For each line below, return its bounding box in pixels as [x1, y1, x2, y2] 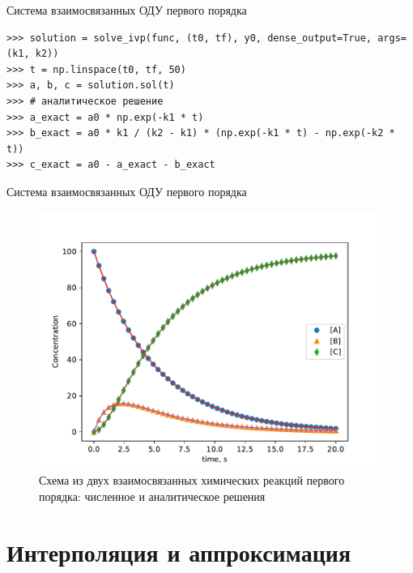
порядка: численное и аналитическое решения [39, 487, 266, 504]
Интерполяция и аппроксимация [6, 535, 351, 568]
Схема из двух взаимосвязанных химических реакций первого [39, 472, 345, 489]
